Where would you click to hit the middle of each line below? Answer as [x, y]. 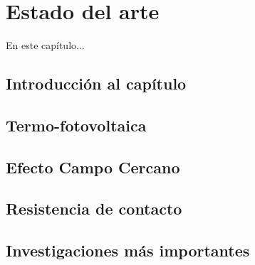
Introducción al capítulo [96, 83]
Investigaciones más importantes [128, 250]
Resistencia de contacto [94, 209]
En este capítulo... [45, 45]
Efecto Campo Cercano [93, 167]
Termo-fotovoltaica [76, 125]
